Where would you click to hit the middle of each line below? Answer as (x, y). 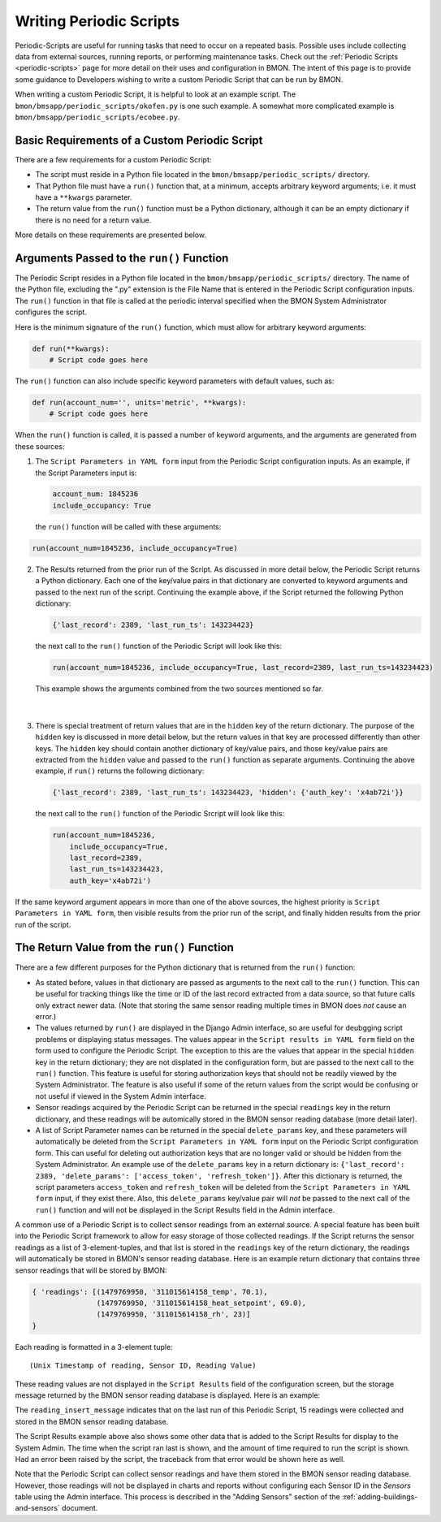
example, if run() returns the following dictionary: (120, 771)
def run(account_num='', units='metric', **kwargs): (139, 402)
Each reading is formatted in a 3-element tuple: (94, 1347)
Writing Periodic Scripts (97, 21)
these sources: (40, 446)
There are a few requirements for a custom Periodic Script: (113, 159)
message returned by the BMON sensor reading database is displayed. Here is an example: (168, 1395)
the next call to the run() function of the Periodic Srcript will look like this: (160, 814)
